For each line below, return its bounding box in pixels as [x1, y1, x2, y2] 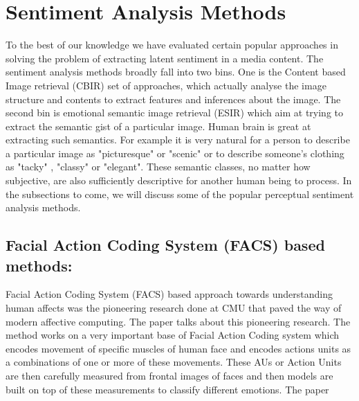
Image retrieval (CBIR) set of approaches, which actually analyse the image [6, 78, 326, 92]
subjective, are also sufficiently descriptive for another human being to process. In [6, 173, 352, 188]
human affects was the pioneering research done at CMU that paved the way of [6, 301, 342, 315]
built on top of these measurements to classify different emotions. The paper [6, 382, 329, 396]
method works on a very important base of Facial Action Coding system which [6, 328, 340, 342]
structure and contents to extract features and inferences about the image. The [6, 91, 341, 106]
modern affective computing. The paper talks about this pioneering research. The [6, 314, 351, 328]
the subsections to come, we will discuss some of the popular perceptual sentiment [6, 186, 354, 201]
